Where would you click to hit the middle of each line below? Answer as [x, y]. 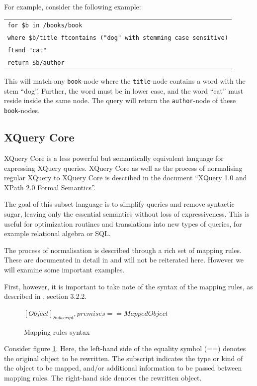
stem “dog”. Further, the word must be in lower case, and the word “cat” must [124, 90]
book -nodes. [22, 110]
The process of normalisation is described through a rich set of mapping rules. [123, 250]
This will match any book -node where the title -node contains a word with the [125, 81]
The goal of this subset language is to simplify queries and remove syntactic [119, 204]
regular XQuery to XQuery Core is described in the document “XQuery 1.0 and [126, 178]
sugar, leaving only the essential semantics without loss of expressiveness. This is [127, 213]
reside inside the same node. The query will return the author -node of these [120, 100]
